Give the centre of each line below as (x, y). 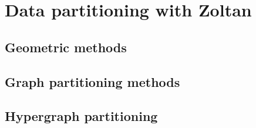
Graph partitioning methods (92, 81)
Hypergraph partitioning (81, 116)
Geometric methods (66, 47)
